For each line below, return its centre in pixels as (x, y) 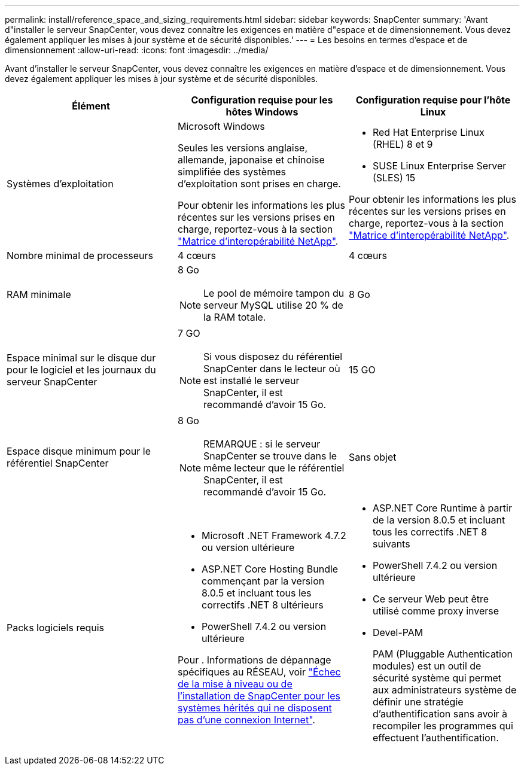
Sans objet (372, 457)
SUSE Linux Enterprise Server (439, 166)
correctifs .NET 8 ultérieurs (262, 605)
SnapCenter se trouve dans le (270, 456)
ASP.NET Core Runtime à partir (442, 508)
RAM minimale (39, 294)
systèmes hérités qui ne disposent (255, 708)
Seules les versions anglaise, (243, 148)
